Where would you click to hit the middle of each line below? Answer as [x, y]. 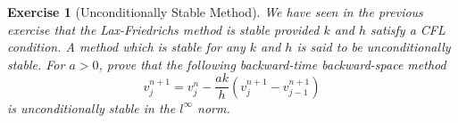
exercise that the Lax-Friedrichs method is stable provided [163, 29]
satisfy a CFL [408, 29]
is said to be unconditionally [374, 47]
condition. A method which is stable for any [126, 47]
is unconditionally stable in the [92, 107]
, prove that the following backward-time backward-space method [272, 64]
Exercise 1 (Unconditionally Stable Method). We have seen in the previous [215, 12]
